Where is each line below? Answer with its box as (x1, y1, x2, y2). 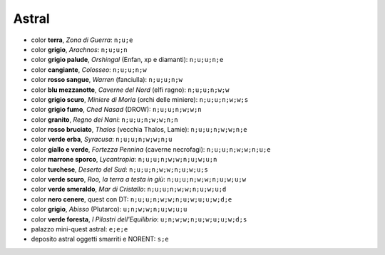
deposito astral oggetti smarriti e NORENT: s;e (31, 235, 169, 244)
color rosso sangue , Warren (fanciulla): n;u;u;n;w (31, 76, 183, 84)
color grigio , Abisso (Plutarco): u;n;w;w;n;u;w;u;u (31, 205, 188, 214)
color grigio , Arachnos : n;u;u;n (31, 45, 128, 53)
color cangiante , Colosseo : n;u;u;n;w (31, 65, 147, 74)
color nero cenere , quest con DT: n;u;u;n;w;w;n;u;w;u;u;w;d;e (31, 194, 232, 203)
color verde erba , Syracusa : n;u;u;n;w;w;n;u (31, 135, 173, 144)
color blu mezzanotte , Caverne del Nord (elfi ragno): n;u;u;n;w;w (31, 85, 230, 94)
